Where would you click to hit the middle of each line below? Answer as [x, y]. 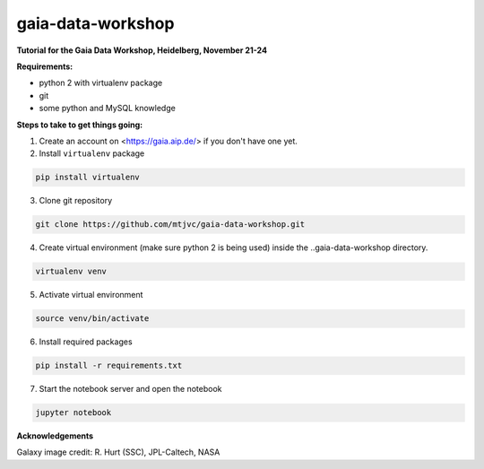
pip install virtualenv [88, 178]
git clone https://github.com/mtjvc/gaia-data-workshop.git [170, 225]
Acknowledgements [55, 436]
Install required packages [86, 342]
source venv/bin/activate [92, 319]
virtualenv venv [71, 272]
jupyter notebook [73, 413]
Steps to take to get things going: [80, 125]
